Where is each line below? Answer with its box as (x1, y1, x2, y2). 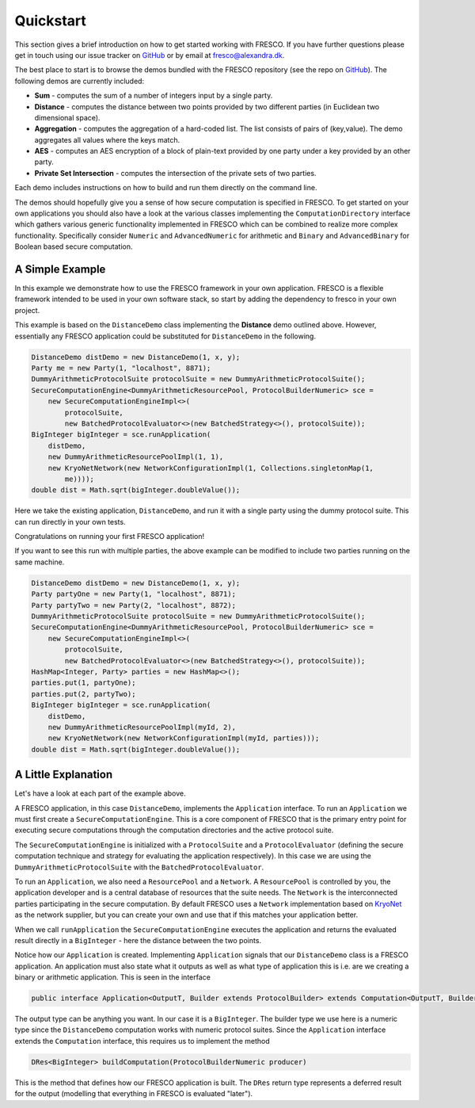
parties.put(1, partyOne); (31, 678, 136, 687)
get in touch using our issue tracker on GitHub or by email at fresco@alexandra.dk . (14, 50, 285, 59)
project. (14, 305, 40, 315)
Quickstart (14, 12, 87, 29)
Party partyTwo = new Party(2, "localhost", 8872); (31, 601, 237, 609)
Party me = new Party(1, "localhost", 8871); (31, 364, 211, 373)
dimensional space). (34, 113, 101, 122)
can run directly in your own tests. (14, 517, 126, 526)
